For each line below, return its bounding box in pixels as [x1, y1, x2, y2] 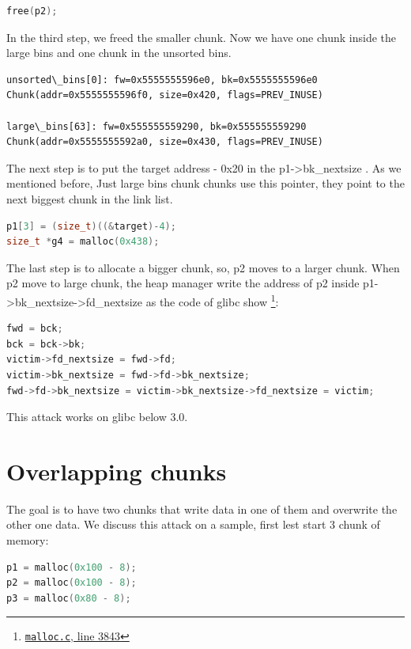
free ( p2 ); [6, 6, 58, 17]
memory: [6, 532, 49, 548]
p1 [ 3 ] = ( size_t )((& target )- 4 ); [6, 220, 176, 232]
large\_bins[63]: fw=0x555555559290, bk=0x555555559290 [6, 120, 307, 132]
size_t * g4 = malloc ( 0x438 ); [6, 236, 160, 248]
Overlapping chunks [6, 454, 227, 487]
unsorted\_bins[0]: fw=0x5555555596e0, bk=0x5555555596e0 [6, 74, 318, 85]
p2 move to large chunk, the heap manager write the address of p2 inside [6, 275, 360, 291]
